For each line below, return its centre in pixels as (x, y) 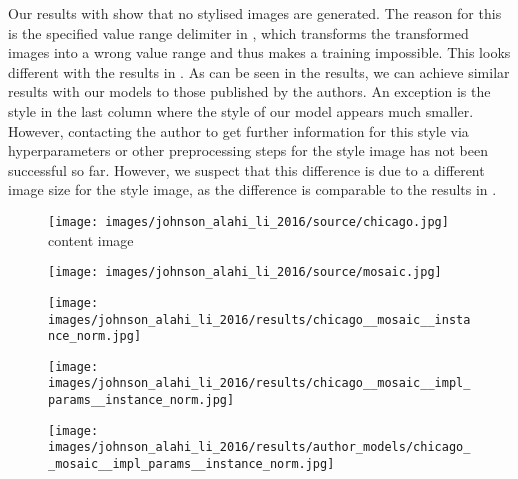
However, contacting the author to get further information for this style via (238, 130)
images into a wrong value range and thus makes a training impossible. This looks (259, 52)
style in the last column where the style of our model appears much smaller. (241, 110)
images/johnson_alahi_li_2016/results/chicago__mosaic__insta (259, 319)
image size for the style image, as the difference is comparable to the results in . (252, 189)
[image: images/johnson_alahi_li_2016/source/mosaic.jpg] (245, 272)
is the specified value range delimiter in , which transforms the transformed (238, 32)
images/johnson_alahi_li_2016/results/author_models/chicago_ (259, 447)
